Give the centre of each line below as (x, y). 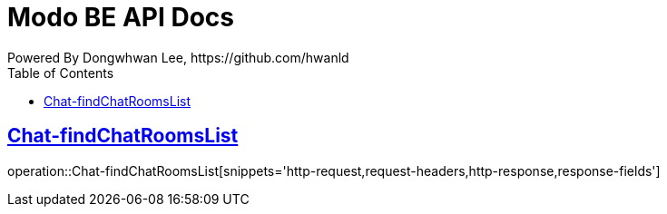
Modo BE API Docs (121, 17)
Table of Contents (61, 73)
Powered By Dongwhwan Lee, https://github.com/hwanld (178, 57)
